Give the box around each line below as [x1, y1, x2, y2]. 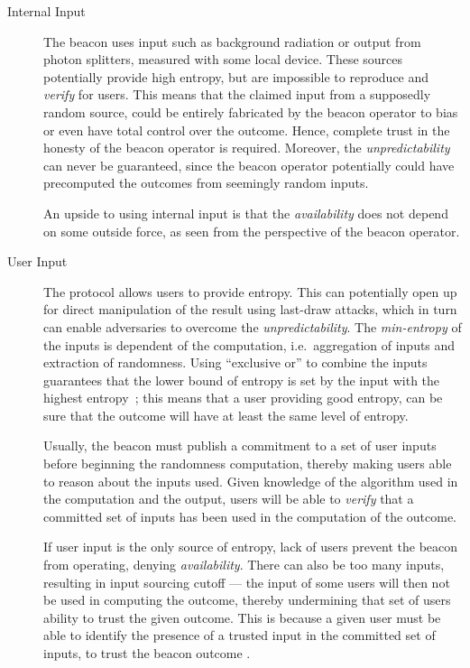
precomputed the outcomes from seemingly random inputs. [43, 173, 369, 192]
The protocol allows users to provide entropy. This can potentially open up [43, 282, 457, 301]
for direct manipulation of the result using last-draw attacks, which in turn [43, 300, 457, 319]
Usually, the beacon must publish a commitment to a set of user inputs [43, 436, 437, 455]
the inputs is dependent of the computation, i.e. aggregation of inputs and [43, 335, 456, 354]
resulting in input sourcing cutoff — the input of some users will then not [43, 572, 450, 591]
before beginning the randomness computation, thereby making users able [43, 454, 452, 473]
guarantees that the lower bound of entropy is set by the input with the [43, 370, 440, 389]
